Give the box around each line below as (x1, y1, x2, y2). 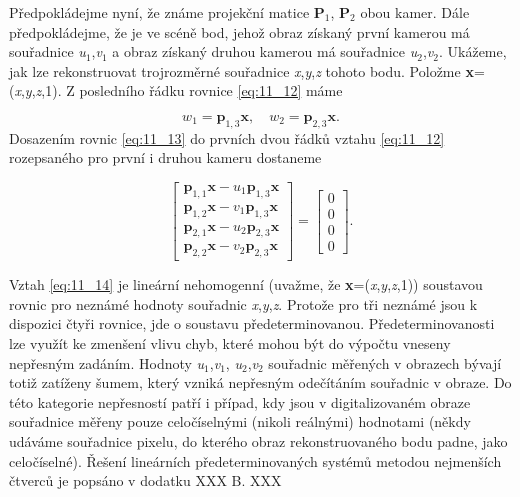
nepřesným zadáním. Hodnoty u (9, 352, 205, 373)
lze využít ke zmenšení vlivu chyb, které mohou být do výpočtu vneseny (9, 333, 451, 354)
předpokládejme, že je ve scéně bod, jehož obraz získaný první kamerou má (9, 21, 470, 42)
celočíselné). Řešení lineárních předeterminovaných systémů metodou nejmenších (9, 450, 502, 471)
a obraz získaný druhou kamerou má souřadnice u (112, 41, 418, 62)
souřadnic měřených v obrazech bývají (268, 352, 502, 373)
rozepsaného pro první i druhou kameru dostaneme (9, 147, 322, 168)
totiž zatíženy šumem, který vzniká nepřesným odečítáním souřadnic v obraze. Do (9, 372, 512, 393)
